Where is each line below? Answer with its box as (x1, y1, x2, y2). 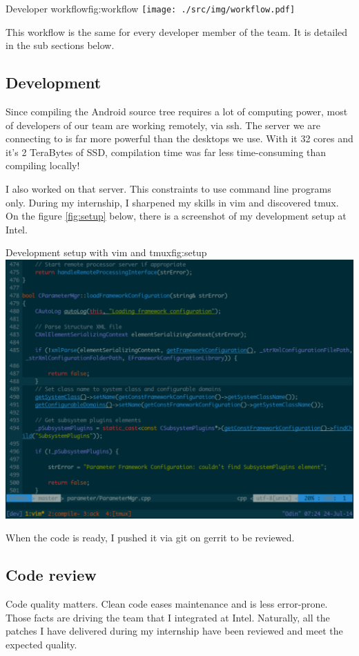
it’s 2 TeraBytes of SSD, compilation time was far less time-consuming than (6, 144, 327, 159)
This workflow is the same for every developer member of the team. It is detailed (6, 24, 348, 39)
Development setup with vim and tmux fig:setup (6, 245, 207, 260)
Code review (6, 564, 97, 586)
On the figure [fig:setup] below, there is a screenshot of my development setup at (6, 209, 347, 223)
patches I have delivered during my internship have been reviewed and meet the (6, 624, 343, 638)
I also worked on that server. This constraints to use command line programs (6, 182, 331, 196)
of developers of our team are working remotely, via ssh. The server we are (6, 117, 320, 132)
